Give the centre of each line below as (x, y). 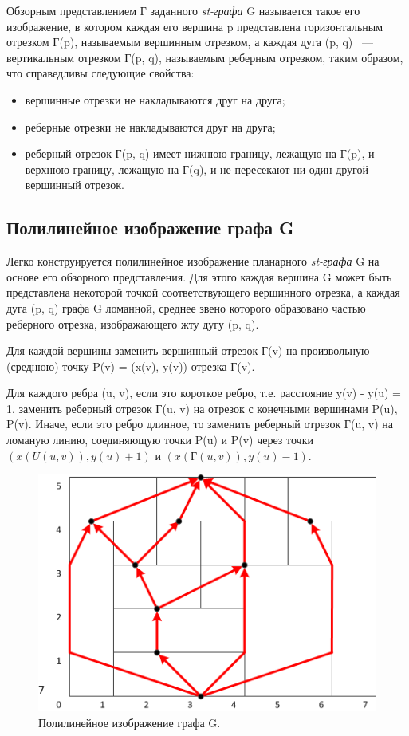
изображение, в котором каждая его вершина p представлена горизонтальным (195, 26)
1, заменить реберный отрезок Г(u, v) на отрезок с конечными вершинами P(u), (202, 408)
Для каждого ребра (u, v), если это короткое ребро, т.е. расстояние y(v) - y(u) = (204, 393)
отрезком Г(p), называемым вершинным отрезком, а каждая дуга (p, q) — (190, 42)
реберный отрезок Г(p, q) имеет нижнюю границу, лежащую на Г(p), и (200, 153)
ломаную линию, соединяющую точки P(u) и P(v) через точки (160, 440)
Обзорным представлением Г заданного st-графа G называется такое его (183, 10)
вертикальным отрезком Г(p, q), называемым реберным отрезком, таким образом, (205, 57)
